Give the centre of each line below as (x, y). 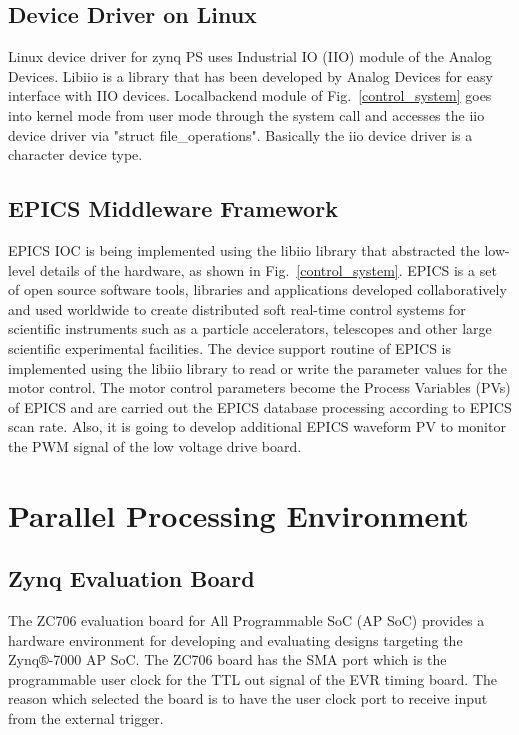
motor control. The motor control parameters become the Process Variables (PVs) (259, 387)
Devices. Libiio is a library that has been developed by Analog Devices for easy (250, 75)
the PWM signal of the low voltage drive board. (155, 445)
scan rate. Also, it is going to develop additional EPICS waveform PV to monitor (257, 426)
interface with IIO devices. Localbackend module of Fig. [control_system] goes (250, 95)
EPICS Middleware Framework (173, 208)
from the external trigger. (86, 718)
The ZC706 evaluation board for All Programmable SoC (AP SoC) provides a (246, 620)
